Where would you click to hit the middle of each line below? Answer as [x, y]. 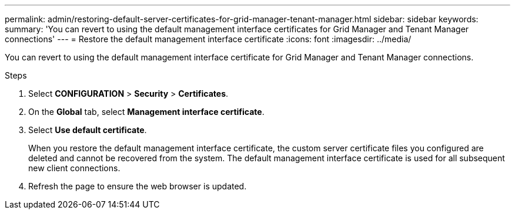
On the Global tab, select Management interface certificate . [146, 112]
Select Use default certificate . [88, 130]
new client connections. [74, 168]
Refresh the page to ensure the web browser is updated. [138, 186]
